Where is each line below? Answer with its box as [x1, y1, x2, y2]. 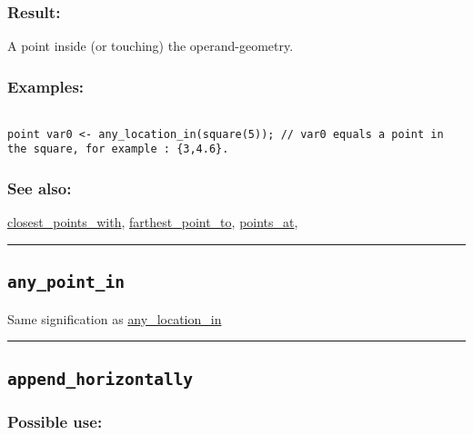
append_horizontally [7, 369, 194, 389]
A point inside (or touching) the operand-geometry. [7, 36, 294, 55]
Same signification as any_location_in [7, 309, 222, 328]
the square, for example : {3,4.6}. [7, 143, 229, 156]
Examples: [7, 74, 85, 97]
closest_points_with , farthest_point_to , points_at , [7, 213, 298, 232]
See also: [7, 176, 72, 199]
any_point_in [7, 272, 125, 292]
